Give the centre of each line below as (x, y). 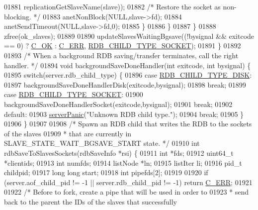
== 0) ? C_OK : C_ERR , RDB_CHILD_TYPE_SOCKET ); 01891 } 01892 (123, 46)
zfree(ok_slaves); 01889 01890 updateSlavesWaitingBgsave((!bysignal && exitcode (129, 36)
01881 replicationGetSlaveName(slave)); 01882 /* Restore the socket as (112, 6)
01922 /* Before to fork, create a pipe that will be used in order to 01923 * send (127, 192)
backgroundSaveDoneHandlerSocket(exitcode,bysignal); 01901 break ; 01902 (118, 104)
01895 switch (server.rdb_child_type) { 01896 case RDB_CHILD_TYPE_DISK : (128, 75)
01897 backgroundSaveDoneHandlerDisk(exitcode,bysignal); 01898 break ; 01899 (125, 84)
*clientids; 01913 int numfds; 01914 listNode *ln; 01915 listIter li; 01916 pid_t (123, 162)
